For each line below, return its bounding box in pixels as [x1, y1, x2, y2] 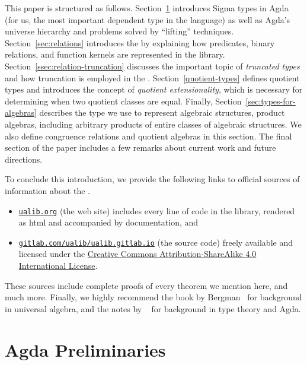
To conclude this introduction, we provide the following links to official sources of [5, 173, 300, 185]
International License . [18, 259, 98, 271]
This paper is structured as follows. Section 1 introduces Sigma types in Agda [5, 2, 289, 14]
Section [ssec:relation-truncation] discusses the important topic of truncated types [5, 59, 300, 72]
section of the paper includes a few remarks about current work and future [5, 141, 276, 154]
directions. [5, 153, 43, 165]
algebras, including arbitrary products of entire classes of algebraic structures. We [5, 118, 302, 130]
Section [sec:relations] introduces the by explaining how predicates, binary [5, 36, 275, 49]
